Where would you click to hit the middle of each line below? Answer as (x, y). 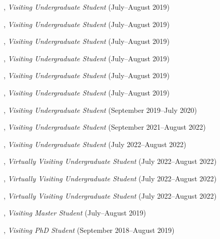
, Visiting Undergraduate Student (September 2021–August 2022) (105, 127)
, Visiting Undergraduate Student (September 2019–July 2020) (100, 110)
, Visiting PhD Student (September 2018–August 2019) (89, 230)
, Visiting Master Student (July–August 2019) (75, 213)
